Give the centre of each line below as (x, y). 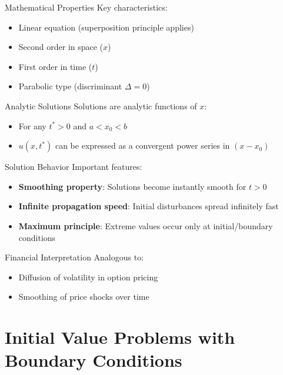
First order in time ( (55, 66)
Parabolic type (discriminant (70, 86)
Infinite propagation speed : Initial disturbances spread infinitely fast (149, 206)
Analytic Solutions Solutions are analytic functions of (101, 106)
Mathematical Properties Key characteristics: (86, 7)
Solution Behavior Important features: (74, 167)
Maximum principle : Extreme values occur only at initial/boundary (146, 225)
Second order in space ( (61, 47)
